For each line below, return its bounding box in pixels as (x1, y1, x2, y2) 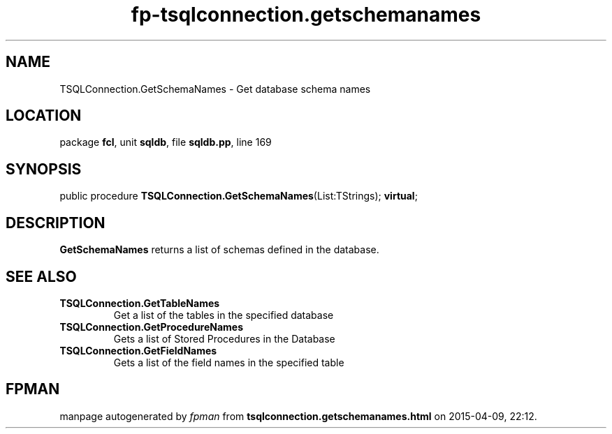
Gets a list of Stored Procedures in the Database (113, 332, 335, 345)
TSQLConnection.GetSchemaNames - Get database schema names (59, 82, 371, 95)
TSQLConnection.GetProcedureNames (59, 320, 244, 333)
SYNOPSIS (6, 160, 82, 178)
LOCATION (6, 107, 82, 125)
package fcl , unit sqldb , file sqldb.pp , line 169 (59, 136, 272, 149)
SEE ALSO (6, 267, 77, 285)
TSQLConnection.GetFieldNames (59, 344, 217, 357)
